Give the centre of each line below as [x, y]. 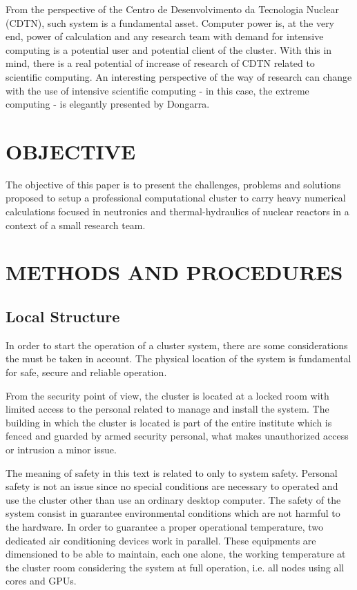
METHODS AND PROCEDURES [174, 272]
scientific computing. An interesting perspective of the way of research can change [179, 76]
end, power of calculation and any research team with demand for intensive [165, 36]
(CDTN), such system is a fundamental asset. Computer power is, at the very [170, 22]
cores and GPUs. [41, 581]
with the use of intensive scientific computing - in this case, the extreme [157, 90]
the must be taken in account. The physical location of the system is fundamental [178, 358]
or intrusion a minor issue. [61, 449]
